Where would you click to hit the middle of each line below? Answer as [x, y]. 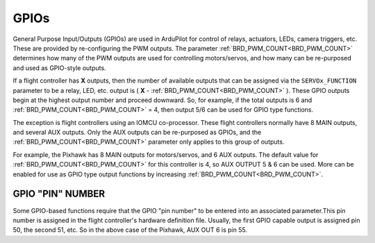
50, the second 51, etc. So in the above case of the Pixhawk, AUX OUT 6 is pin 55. [130, 230]
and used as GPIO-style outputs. [60, 68]
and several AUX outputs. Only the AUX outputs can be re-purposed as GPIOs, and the [137, 133]
